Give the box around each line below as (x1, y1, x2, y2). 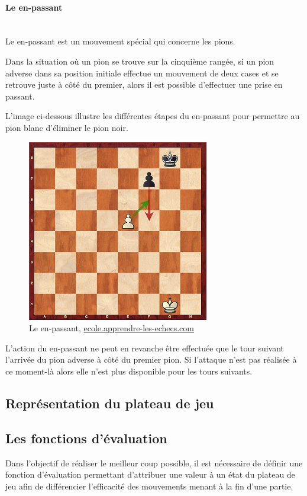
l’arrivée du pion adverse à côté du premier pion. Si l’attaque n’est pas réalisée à (5, 353, 297, 366)
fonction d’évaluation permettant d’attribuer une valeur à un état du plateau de (5, 468, 295, 481)
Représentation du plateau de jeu (5, 393, 214, 412)
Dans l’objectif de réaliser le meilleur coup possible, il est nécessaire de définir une (5, 456, 303, 469)
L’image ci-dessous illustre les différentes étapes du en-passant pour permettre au (5, 110, 300, 122)
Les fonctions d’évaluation (5, 428, 167, 447)
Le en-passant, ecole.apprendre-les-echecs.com (29, 322, 194, 334)
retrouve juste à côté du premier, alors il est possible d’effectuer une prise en (5, 78, 283, 91)
